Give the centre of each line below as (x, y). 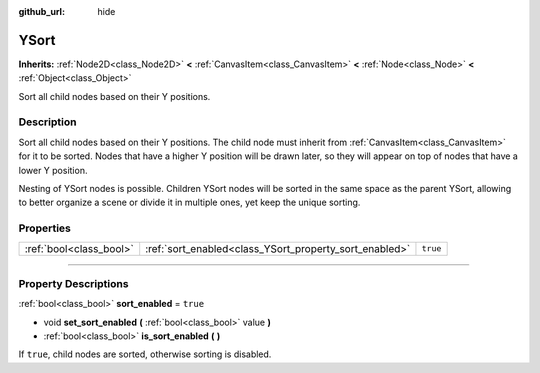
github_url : (41, 11)
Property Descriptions (73, 283)
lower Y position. (53, 170)
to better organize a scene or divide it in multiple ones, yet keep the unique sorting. (189, 202)
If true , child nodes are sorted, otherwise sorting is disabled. (145, 354)
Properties (45, 228)
